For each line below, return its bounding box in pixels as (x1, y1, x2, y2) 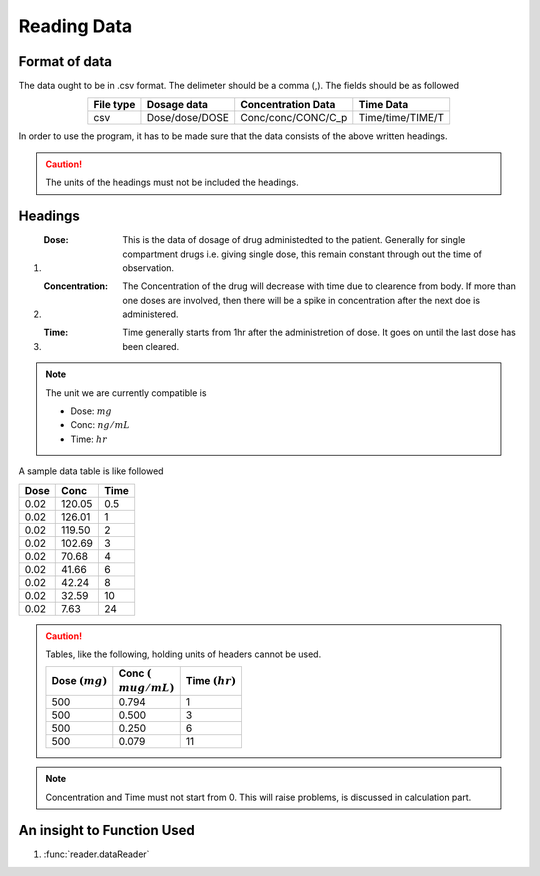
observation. (122, 261, 175, 274)
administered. (122, 308, 179, 320)
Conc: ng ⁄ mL (70, 419, 130, 431)
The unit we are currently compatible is (45, 386, 207, 399)
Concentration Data (240, 98, 336, 112)
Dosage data (146, 98, 209, 112)
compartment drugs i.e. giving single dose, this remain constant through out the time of (122, 248, 483, 260)
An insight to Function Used (18, 822, 195, 839)
